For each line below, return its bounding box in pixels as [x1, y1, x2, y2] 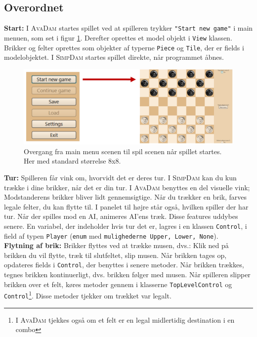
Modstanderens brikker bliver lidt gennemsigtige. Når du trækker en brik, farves [4, 192, 247, 202]
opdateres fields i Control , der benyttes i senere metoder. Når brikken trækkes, [4, 259, 244, 270]
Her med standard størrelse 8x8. [24, 156, 121, 166]
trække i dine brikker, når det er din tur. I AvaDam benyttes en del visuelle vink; [4, 182, 250, 192]
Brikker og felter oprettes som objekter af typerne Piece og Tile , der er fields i [4, 42, 244, 52]
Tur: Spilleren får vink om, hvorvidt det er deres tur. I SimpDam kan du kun [4, 172, 237, 182]
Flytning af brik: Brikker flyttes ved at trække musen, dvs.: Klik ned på [4, 240, 229, 251]
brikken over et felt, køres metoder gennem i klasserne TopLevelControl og [4, 279, 232, 289]
